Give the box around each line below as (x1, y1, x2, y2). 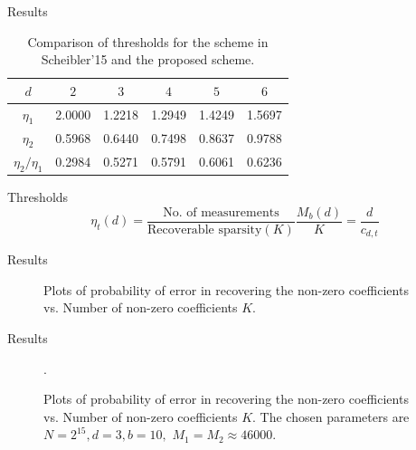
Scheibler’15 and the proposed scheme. (41, 50, 255, 69)
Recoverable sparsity (147, 223, 262, 236)
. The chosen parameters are (252, 407, 410, 426)
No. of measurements (163, 206, 279, 219)
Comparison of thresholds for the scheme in (27, 32, 269, 51)
